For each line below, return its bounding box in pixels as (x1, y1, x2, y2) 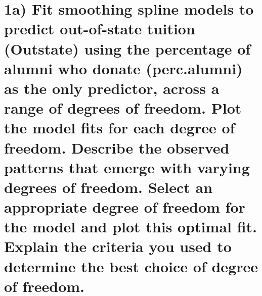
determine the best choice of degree (4, 256, 258, 276)
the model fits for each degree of (4, 117, 235, 138)
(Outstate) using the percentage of (4, 38, 251, 59)
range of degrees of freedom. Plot (4, 97, 242, 118)
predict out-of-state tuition (4, 18, 195, 39)
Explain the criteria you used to (4, 236, 232, 257)
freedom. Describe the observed (4, 137, 230, 158)
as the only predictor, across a (4, 77, 220, 98)
